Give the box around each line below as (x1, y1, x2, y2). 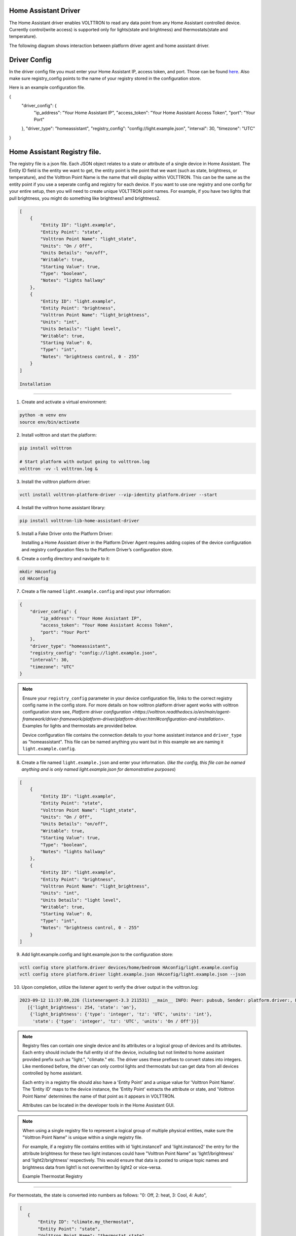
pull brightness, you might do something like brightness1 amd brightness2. (9, 195, 161, 201)
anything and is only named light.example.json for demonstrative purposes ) (21, 766, 176, 772)
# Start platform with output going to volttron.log (19, 459, 150, 465)
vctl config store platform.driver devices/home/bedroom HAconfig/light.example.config (19, 965, 238, 970)
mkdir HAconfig (19, 569, 56, 574)
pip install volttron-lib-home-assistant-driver (19, 518, 140, 524)
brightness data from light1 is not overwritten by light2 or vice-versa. (22, 1164, 162, 1170)
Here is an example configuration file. (9, 85, 86, 90)
